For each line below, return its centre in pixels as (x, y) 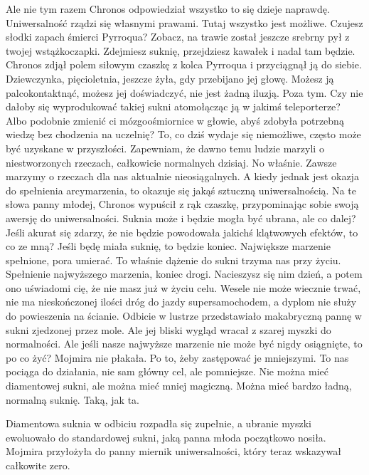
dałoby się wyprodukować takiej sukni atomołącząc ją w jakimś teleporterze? (173, 106)
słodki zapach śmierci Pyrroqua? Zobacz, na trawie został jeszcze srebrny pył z (178, 37)
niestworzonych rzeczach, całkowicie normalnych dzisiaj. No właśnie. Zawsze (171, 162)
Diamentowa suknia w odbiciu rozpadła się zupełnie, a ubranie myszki (159, 423)
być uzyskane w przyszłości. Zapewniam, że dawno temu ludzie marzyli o (165, 148)
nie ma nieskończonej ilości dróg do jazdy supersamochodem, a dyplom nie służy (181, 302)
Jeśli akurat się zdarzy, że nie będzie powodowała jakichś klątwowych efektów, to (182, 232)
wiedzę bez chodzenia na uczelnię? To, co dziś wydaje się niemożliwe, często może (183, 134)
